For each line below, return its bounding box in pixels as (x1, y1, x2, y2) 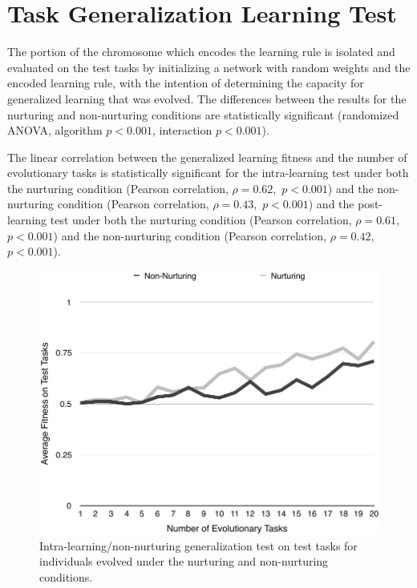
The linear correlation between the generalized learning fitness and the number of (7, 148, 407, 165)
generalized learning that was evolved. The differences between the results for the (7, 90, 407, 107)
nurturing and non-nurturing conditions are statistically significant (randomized (7, 106, 399, 123)
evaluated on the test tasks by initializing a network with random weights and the (7, 58, 411, 75)
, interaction (152, 122, 213, 139)
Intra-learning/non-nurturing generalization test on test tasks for (39, 537, 358, 554)
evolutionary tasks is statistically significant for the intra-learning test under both (7, 164, 409, 181)
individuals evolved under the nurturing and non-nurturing (39, 553, 329, 570)
